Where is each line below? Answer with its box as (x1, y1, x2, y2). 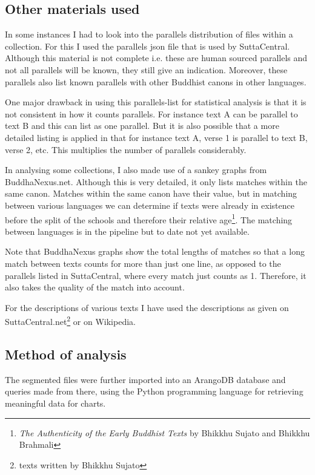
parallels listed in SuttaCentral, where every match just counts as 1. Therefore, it (5, 269, 307, 281)
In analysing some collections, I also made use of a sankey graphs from (5, 163, 267, 176)
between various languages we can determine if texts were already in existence (5, 198, 294, 211)
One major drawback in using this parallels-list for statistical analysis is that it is (5, 96, 307, 108)
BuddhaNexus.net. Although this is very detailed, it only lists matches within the (5, 175, 307, 188)
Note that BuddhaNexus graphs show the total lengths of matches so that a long (5, 245, 305, 258)
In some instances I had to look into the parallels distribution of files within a (5, 28, 293, 41)
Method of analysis (5, 344, 127, 363)
